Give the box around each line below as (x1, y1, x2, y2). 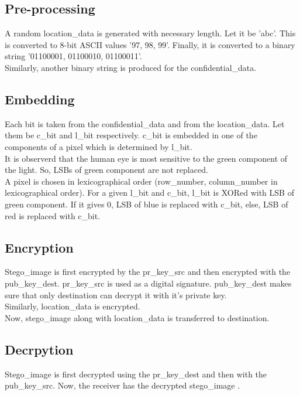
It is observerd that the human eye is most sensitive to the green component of (5, 152, 288, 164)
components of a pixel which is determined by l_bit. (5, 140, 192, 152)
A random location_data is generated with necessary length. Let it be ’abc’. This (5, 27, 296, 39)
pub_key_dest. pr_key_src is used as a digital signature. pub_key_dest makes (5, 277, 292, 289)
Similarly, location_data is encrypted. (5, 300, 140, 312)
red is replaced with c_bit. (5, 209, 101, 222)
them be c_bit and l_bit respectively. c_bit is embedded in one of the (5, 129, 257, 141)
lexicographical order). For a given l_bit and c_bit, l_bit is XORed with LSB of (5, 186, 294, 199)
